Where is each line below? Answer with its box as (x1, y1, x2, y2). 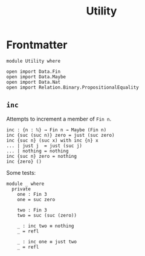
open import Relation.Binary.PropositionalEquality (6, 84, 139, 90)
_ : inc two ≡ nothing (17, 223, 74, 229)
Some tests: (6, 169, 36, 176)
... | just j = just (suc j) (6, 143, 83, 149)
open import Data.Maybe (6, 73, 66, 80)
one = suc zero (17, 196, 56, 202)
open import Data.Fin (6, 68, 61, 75)
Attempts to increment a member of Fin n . (6, 115, 112, 122)
